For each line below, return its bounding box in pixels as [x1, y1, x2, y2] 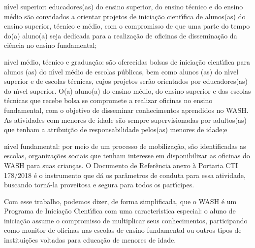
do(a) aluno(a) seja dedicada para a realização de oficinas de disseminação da [4, 30, 237, 40]
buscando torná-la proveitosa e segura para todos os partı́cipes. [4, 179, 194, 190]
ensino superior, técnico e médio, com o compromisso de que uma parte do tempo [4, 21, 250, 31]
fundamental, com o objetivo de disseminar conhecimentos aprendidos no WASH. [4, 105, 249, 115]
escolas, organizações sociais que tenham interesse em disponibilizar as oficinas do [4, 150, 250, 161]
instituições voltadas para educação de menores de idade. [4, 235, 176, 245]
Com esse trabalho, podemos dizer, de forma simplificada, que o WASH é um [4, 196, 237, 206]
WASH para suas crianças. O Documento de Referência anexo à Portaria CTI [4, 160, 238, 170]
